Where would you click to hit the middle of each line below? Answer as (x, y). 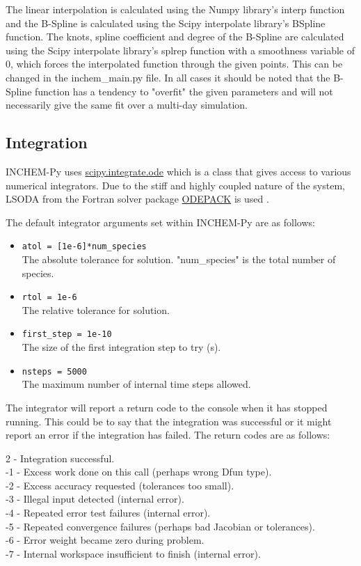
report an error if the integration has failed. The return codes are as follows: (168, 435)
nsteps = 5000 (54, 371)
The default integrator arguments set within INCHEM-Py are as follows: (160, 222)
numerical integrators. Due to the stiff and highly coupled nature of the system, (175, 185)
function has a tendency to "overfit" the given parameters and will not (184, 91)
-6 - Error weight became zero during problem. (105, 540)
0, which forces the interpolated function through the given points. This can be (174, 64)
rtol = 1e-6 (49, 298)
